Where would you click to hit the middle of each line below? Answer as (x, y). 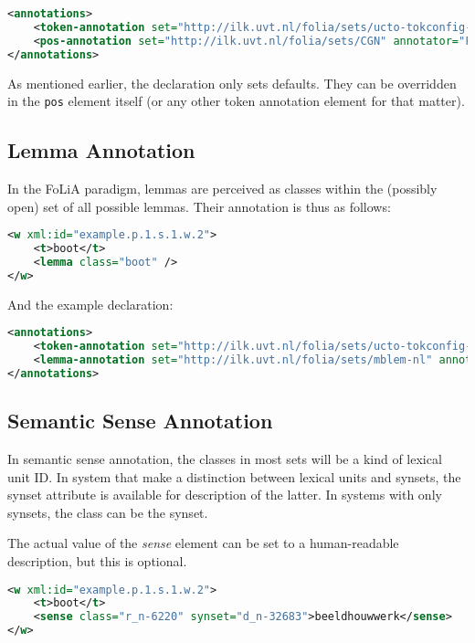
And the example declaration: (90, 304)
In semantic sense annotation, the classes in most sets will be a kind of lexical (225, 458)
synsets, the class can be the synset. (108, 512)
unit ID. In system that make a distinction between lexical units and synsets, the (234, 476)
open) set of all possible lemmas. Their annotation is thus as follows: (199, 206)
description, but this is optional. (97, 560)
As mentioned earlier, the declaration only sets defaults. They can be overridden (232, 83)
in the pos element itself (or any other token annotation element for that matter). (236, 101)
